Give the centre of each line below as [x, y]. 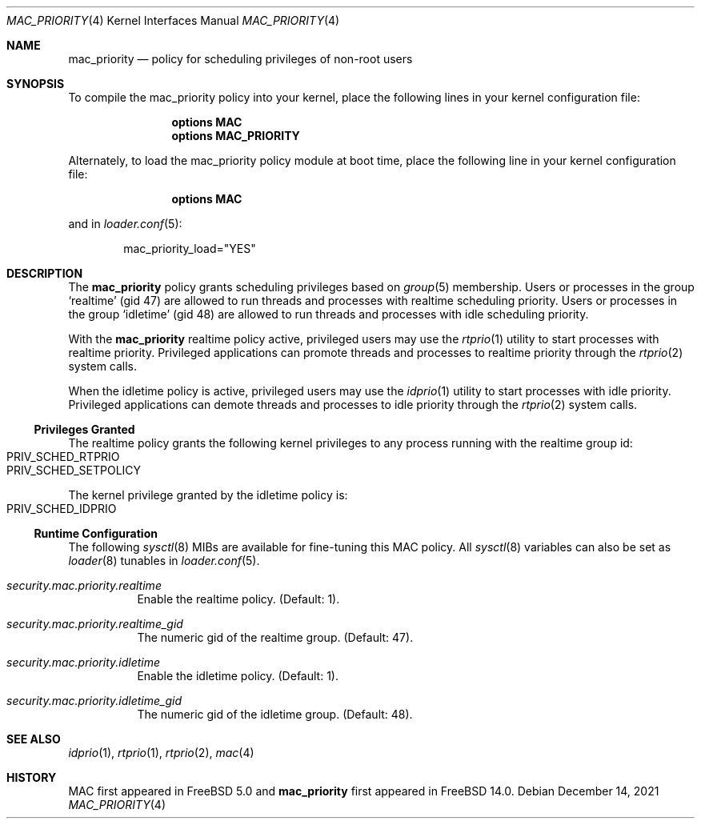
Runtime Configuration [96, 533]
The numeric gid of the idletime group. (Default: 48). [275, 714]
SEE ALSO [34, 739]
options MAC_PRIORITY [236, 136]
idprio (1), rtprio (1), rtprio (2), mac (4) [161, 753]
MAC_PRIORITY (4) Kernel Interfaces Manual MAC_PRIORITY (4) [173, 20]
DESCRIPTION [45, 273]
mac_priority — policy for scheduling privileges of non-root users [240, 59]
